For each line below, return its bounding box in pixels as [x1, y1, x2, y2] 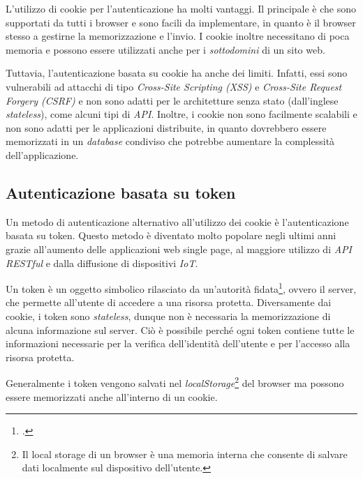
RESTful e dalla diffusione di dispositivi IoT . [6, 255, 198, 270]
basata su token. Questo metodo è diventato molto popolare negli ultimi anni [6, 228, 336, 243]
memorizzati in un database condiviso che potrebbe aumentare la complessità [6, 134, 335, 149]
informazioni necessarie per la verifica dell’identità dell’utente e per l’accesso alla [6, 336, 350, 351]
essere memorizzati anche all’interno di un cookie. [6, 389, 218, 404]
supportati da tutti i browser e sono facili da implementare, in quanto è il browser [6, 15, 356, 29]
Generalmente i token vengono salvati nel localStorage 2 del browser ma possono [6, 374, 344, 390]
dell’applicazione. [6, 147, 79, 162]
